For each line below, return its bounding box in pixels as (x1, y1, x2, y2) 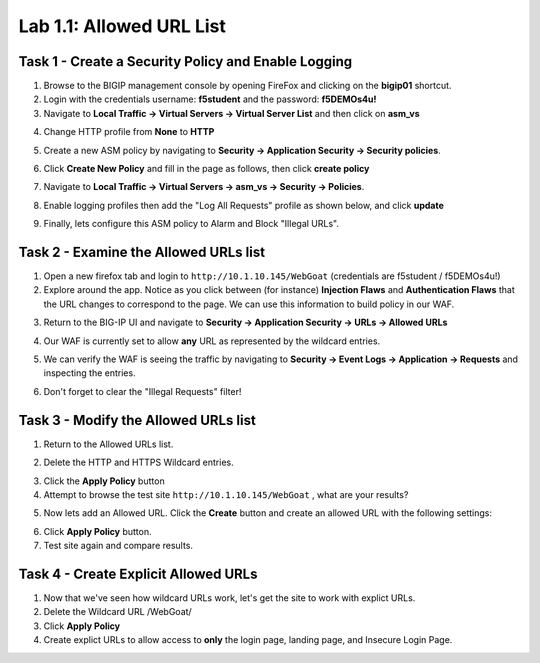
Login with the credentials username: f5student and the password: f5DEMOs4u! (43, 93, 377, 105)
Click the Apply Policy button (43, 475, 165, 487)
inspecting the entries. (43, 367, 136, 379)
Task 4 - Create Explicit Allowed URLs (18, 565, 259, 582)
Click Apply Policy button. (43, 525, 152, 537)
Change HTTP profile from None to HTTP (43, 126, 215, 138)
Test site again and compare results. (43, 540, 194, 552)
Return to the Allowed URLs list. (43, 438, 174, 450)
